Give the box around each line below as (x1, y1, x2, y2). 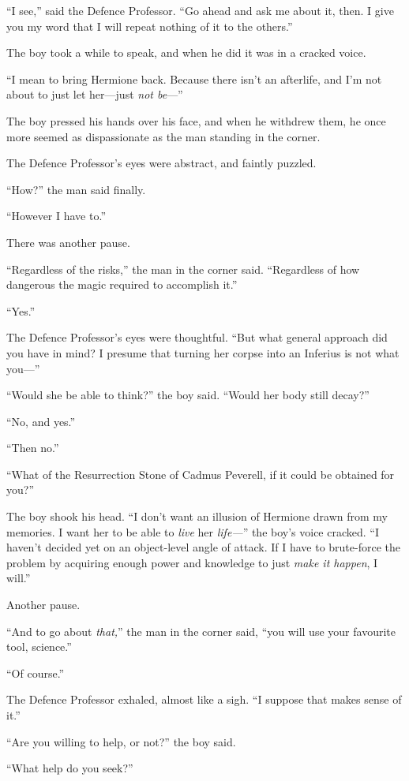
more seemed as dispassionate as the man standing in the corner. (6, 128, 321, 144)
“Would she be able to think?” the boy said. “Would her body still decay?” (6, 387, 370, 403)
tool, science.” (6, 638, 72, 655)
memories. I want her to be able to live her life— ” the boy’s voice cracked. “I (6, 523, 379, 540)
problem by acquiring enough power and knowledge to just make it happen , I (6, 554, 378, 570)
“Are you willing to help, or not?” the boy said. (6, 733, 236, 749)
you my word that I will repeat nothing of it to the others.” (6, 17, 293, 34)
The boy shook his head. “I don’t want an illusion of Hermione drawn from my (6, 508, 388, 525)
